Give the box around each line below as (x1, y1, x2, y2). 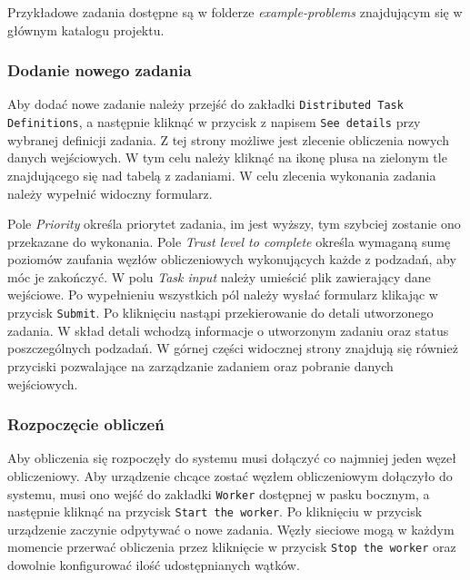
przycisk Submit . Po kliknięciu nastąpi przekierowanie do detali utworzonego (7, 303, 434, 322)
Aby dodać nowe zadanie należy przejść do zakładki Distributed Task (7, 94, 404, 113)
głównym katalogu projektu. (7, 20, 165, 39)
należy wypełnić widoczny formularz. (7, 183, 213, 202)
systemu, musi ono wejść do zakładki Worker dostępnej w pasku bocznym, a (7, 484, 430, 503)
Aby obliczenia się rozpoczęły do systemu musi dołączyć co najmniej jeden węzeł (7, 448, 456, 467)
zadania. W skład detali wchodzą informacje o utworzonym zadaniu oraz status (7, 320, 449, 339)
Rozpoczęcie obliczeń (7, 413, 165, 436)
